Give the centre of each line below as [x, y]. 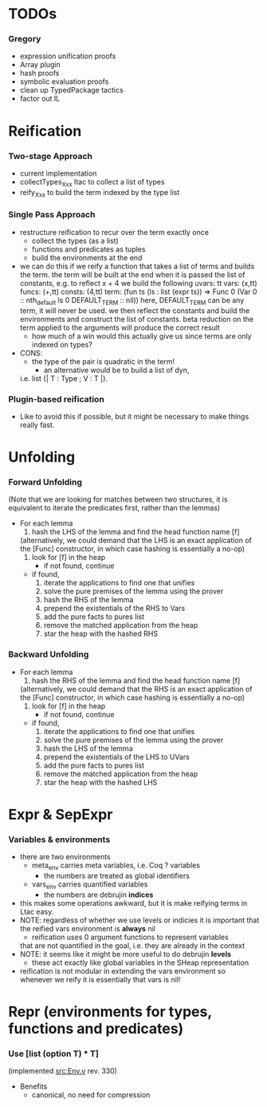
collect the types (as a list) [75, 240]
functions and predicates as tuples [88, 249]
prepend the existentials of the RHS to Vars [114, 609]
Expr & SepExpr [61, 814]
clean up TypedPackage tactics [71, 90]
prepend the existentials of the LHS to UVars [116, 756]
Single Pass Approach [52, 215]
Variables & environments [59, 839]
